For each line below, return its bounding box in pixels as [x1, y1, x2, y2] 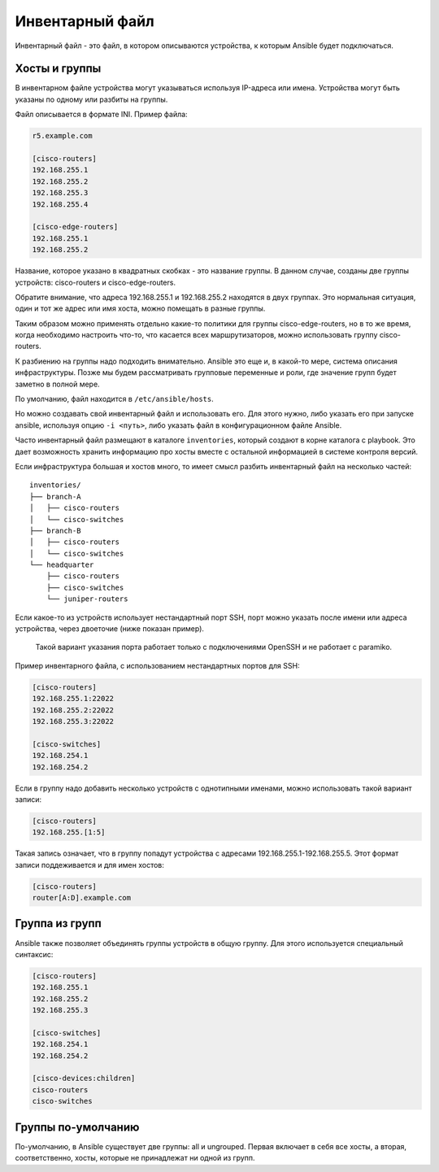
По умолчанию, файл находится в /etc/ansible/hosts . [15, 394, 215, 404]
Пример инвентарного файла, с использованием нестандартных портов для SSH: [15, 660, 300, 670]
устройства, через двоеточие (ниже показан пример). [15, 624, 205, 634]
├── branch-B [29, 525, 81, 535]
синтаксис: [15, 949, 54, 959]
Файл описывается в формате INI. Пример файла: [15, 110, 188, 120]
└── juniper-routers [46, 595, 128, 603]
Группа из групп [15, 917, 102, 930]
